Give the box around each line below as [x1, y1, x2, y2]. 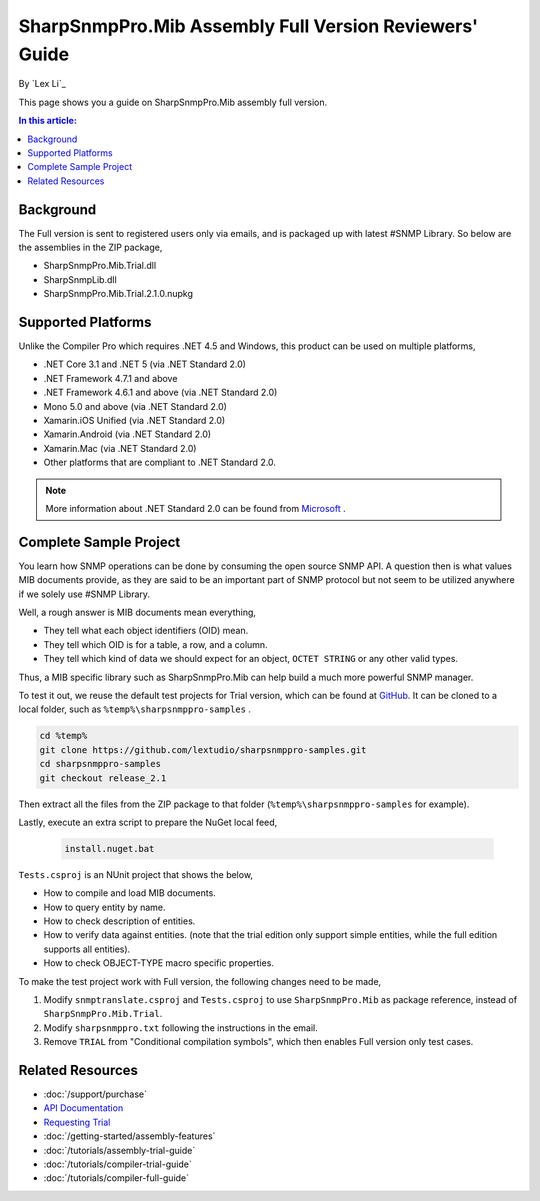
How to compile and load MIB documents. [43, 887, 217, 899]
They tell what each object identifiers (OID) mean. [43, 625, 249, 637]
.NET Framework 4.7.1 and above [43, 372, 178, 384]
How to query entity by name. [43, 901, 166, 913]
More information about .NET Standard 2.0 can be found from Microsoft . [45, 502, 346, 514]
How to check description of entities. [43, 915, 196, 927]
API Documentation [43, 1102, 124, 1114]
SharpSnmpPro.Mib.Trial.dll [43, 260, 157, 272]
